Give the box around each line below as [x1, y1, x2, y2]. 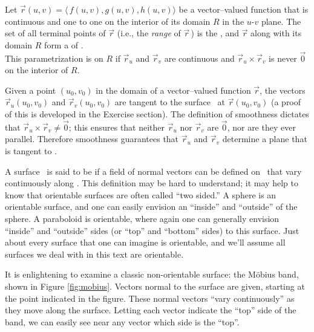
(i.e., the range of [117, 27, 181, 39]
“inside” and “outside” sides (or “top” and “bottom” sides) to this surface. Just [5, 224, 299, 236]
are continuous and [164, 51, 235, 64]
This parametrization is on [5, 51, 103, 64]
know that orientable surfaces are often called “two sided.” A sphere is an [5, 188, 276, 201]
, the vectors [260, 83, 306, 96]
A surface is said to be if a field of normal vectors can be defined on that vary [5, 164, 302, 177]
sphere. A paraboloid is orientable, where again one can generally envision [5, 212, 280, 224]
